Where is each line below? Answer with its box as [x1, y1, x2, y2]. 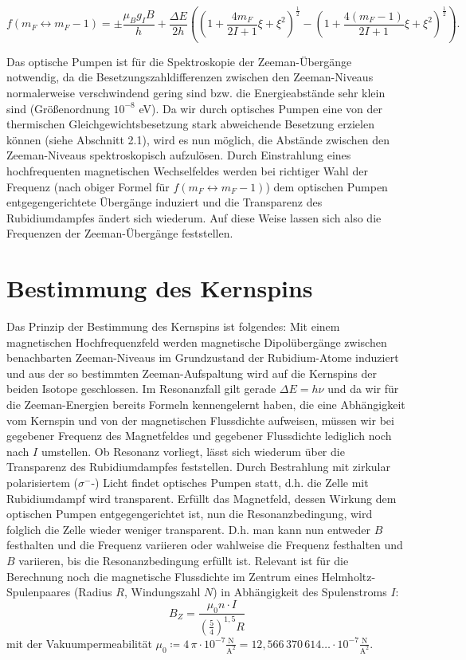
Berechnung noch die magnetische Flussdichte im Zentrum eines [6, 568, 319, 584]
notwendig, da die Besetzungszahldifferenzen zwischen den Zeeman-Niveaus [6, 69, 374, 85]
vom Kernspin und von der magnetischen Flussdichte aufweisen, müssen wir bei [6, 411, 394, 428]
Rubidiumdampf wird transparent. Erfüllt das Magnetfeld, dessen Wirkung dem [6, 489, 397, 506]
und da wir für [327, 380, 399, 397]
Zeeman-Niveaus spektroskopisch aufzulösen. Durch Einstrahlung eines [6, 147, 351, 163]
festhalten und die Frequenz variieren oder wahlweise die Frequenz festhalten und [6, 536, 403, 553]
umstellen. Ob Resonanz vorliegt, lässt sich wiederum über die [41, 442, 345, 459]
